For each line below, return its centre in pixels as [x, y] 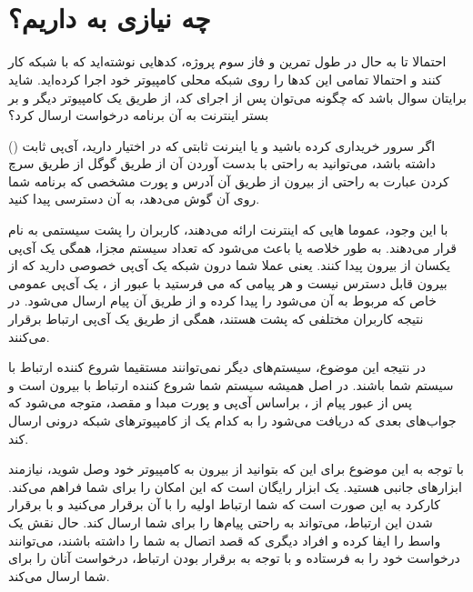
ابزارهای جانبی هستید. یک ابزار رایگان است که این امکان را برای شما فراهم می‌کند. [235, 486]
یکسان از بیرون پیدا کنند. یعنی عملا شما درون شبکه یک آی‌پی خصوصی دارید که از [229, 265]
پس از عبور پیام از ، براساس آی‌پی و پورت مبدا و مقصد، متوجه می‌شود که [210, 402]
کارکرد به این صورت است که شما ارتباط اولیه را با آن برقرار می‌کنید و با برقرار [224, 504]
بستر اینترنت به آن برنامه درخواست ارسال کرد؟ [139, 115]
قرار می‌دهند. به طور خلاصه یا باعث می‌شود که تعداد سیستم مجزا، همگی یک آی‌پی [232, 247]
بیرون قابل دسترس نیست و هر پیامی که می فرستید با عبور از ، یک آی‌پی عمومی [228, 282]
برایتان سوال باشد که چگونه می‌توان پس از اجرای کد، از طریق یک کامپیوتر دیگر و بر [237, 97]
